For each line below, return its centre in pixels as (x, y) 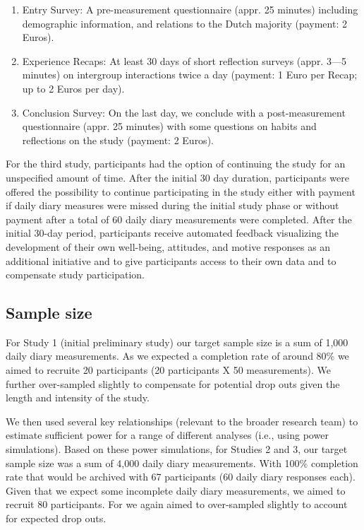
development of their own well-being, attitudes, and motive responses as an (168, 246)
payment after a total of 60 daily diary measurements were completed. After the (179, 219)
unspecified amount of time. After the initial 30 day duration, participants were (177, 177)
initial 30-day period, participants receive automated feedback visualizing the (172, 233)
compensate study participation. (75, 275)
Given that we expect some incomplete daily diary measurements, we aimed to (176, 490)
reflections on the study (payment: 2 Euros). (118, 140)
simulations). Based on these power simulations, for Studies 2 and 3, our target (177, 449)
